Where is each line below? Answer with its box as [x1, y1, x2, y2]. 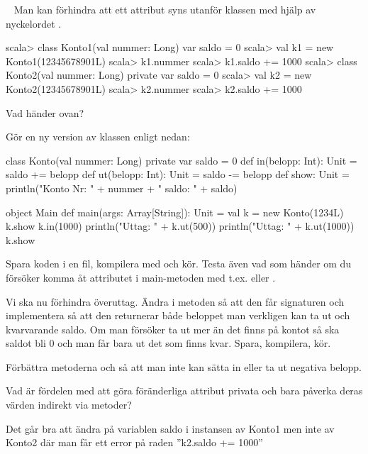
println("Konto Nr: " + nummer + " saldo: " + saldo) [6, 180, 238, 195]
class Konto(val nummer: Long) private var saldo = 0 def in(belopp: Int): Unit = [6, 153, 357, 167]
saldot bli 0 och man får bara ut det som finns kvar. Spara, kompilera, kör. [6, 336, 331, 350]
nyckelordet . [6, 16, 62, 31]
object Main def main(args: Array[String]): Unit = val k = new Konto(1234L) [6, 204, 344, 219]
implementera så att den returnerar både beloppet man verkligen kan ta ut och [6, 308, 350, 323]
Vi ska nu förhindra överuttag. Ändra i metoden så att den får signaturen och [6, 294, 345, 309]
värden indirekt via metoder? [6, 397, 132, 412]
